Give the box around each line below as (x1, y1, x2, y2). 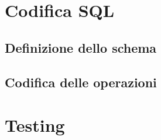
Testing (5, 113, 65, 137)
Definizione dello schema (5, 38, 157, 56)
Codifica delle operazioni (5, 73, 157, 91)
